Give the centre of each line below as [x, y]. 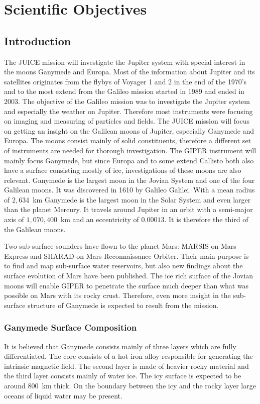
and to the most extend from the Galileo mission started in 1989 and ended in [124, 91]
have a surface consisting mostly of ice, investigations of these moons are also [123, 170]
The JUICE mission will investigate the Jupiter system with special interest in [125, 62]
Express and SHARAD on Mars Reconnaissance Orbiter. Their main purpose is [126, 256]
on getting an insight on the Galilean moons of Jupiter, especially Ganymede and [129, 130]
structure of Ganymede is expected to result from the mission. [123, 305]
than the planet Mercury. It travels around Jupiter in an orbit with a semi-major [128, 209]
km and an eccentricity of [100, 219]
